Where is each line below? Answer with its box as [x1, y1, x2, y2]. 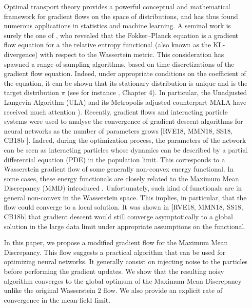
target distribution [4, 87, 59, 97]
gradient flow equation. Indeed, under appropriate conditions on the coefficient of [4, 68, 246, 78]
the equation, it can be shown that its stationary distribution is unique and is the [4, 77, 248, 88]
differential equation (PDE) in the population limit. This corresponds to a [4, 154, 225, 164]
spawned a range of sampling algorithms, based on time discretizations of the [4, 58, 234, 69]
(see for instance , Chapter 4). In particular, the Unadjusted [67, 87, 247, 97]
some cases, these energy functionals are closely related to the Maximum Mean [4, 173, 239, 183]
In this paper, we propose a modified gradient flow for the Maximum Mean [4, 237, 228, 248]
